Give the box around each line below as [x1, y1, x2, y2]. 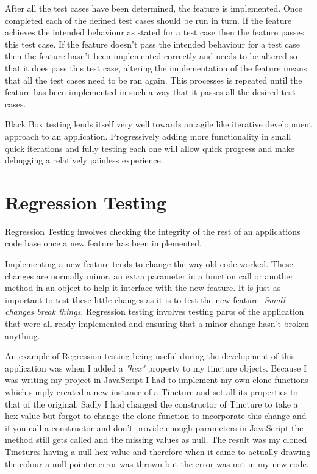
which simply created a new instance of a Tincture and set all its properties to [5, 385, 298, 398]
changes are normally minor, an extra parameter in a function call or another [5, 269, 294, 282]
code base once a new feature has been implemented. [5, 237, 202, 250]
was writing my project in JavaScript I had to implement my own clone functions [5, 373, 308, 386]
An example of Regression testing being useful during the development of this [5, 350, 295, 362]
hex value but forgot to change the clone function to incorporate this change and [5, 409, 307, 422]
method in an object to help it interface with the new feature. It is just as [5, 281, 281, 294]
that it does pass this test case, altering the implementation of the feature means [5, 61, 307, 74]
